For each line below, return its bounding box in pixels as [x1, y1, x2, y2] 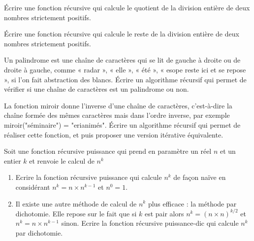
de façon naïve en [173, 172, 226, 182]
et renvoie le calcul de [29, 155, 95, 166]
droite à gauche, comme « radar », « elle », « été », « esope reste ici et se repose [4, 64, 246, 74]
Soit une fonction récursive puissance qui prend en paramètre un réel [4, 146, 212, 156]
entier [4, 155, 21, 166]
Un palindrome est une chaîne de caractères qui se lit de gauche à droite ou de [4, 55, 241, 65]
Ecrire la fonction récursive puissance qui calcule [15, 172, 162, 182]
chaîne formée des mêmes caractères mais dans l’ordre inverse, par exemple [4, 110, 230, 120]
